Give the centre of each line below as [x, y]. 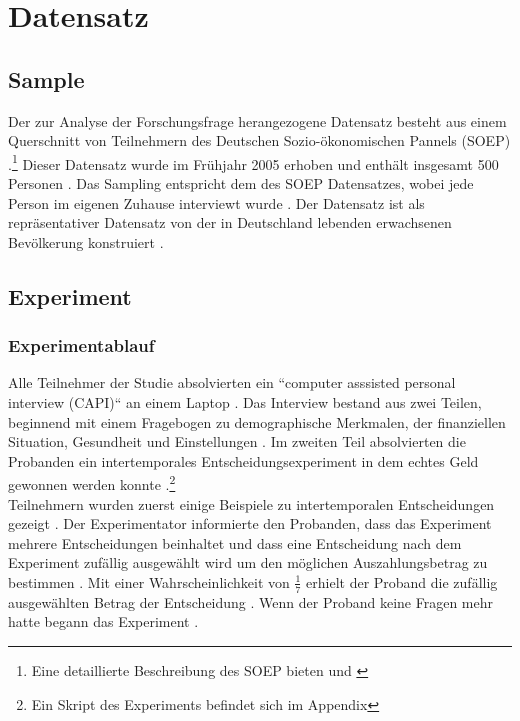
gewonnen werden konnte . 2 [92, 483]
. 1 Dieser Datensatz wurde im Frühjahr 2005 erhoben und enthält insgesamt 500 [253, 162]
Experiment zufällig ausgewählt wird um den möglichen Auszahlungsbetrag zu [248, 562]
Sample [46, 78]
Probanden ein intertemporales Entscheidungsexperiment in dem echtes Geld [243, 460]
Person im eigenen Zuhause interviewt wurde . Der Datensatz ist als [216, 202]
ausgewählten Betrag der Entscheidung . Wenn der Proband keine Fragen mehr [250, 601]
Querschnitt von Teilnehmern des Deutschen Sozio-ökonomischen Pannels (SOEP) [259, 140]
